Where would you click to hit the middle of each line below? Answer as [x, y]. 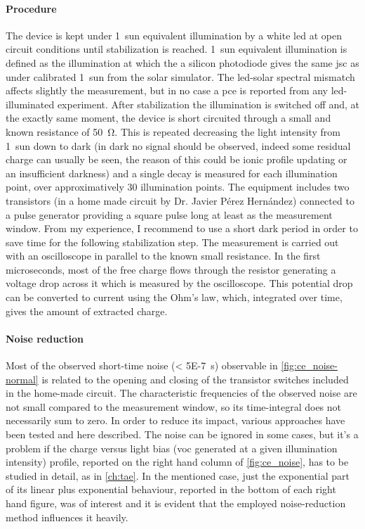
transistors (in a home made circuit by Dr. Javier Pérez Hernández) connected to [180, 200]
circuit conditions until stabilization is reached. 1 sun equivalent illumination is [177, 49]
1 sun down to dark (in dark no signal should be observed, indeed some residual [178, 145]
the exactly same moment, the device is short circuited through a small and [168, 118]
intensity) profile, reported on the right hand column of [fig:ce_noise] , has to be [177, 462]
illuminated [30, 104]
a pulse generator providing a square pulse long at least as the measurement [169, 214]
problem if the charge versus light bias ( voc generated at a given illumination [172, 448]
